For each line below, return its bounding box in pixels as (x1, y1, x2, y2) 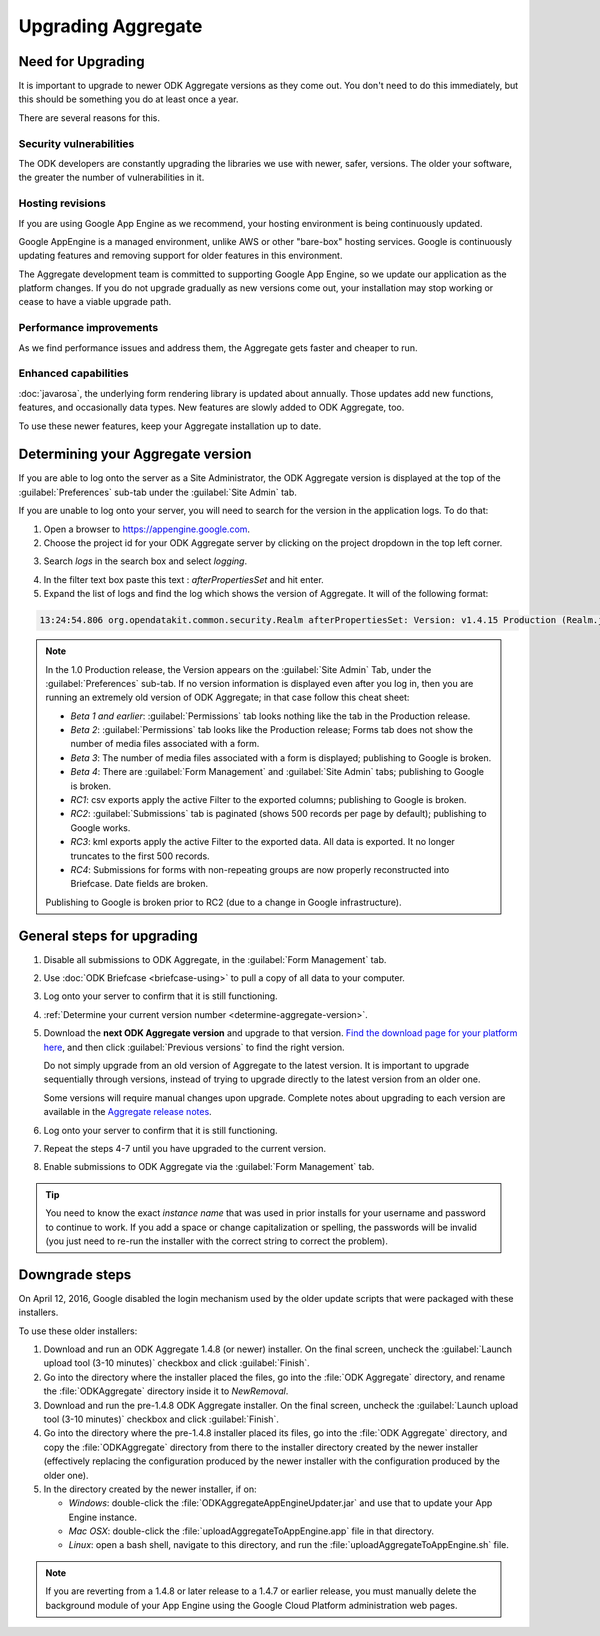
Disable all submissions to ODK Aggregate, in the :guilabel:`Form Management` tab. (43, 953, 387, 965)
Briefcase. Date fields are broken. (70, 878, 209, 890)
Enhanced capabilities (18, 366, 129, 380)
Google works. (70, 821, 131, 834)
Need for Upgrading (18, 53, 145, 70)
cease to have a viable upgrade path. (18, 296, 172, 308)
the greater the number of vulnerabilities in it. (18, 171, 205, 184)
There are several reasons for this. (18, 111, 160, 124)
